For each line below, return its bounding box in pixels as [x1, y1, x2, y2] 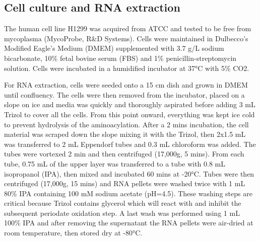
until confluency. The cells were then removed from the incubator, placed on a [4, 89, 245, 100]
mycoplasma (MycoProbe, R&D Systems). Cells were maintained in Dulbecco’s [4, 33, 248, 43]
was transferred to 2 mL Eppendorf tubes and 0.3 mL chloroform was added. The [4, 138, 256, 149]
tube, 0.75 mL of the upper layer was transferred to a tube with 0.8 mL [4, 158, 226, 169]
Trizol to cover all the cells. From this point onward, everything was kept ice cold [4, 109, 255, 119]
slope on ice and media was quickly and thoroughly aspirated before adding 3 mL [4, 99, 255, 110]
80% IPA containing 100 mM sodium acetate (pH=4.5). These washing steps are [4, 188, 252, 198]
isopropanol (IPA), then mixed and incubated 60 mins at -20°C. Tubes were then [4, 168, 254, 179]
